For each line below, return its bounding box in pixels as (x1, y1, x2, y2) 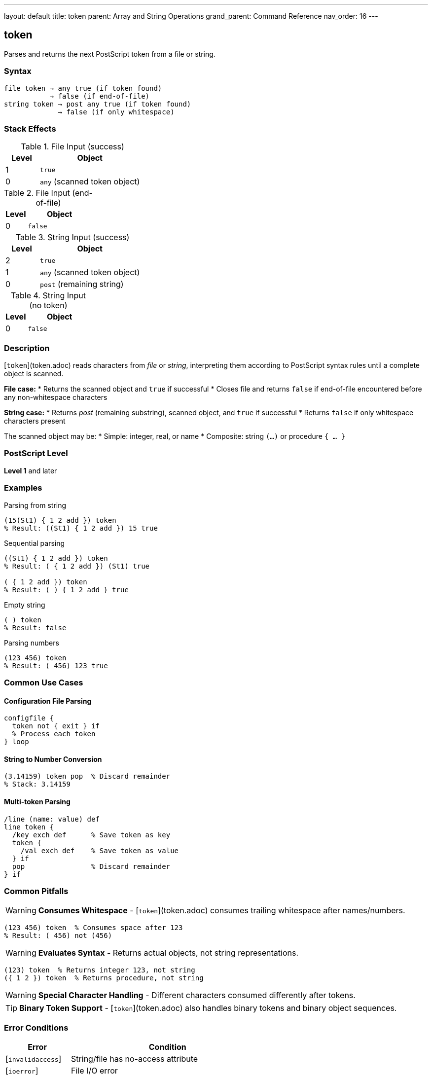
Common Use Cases (4, 677, 83, 687)
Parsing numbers (4, 638, 59, 647)
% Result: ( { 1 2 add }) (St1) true (4, 562, 150, 570)
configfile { (4, 714, 54, 722)
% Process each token (12, 730, 96, 738)
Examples (4, 483, 42, 493)
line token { (4, 823, 54, 831)
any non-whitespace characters (4, 393, 108, 402)
